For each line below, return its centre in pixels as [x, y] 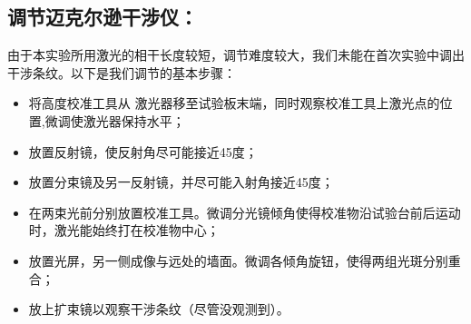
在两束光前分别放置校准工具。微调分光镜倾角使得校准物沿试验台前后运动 [245, 212]
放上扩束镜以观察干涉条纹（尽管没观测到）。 [159, 309]
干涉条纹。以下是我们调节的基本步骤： [122, 72]
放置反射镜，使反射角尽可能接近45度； [143, 151]
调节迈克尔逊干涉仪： [103, 17]
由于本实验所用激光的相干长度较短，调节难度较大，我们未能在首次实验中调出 [236, 55]
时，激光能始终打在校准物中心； [124, 230]
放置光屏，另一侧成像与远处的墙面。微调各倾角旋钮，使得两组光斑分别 [238, 260]
